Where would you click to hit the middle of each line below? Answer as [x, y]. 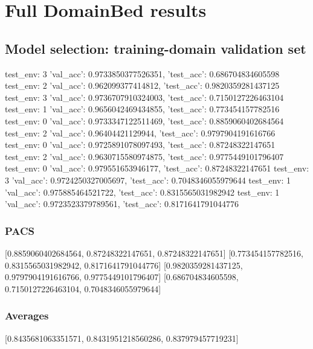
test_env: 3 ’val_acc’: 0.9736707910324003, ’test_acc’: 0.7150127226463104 [144, 97]
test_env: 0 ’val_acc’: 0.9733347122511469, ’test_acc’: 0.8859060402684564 [144, 120]
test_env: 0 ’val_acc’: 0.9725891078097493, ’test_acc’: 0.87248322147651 [140, 145]
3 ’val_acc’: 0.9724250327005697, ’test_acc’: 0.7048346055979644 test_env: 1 [148, 180]
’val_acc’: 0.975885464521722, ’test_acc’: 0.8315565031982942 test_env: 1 [142, 192]
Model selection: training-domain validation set [156, 48]
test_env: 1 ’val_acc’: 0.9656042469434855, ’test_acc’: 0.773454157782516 [142, 109]
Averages [27, 315]
